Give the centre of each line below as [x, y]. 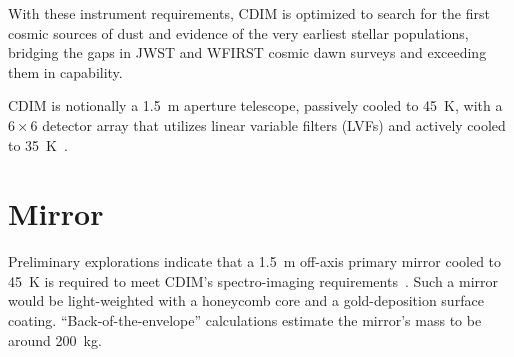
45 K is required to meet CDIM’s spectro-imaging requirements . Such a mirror [253, 280]
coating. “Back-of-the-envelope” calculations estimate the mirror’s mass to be [245, 320]
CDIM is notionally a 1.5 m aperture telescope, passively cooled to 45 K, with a [255, 105]
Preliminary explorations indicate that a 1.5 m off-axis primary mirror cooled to [255, 261]
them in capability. [65, 71]
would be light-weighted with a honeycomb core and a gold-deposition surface [246, 300]
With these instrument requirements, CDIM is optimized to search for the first [249, 13]
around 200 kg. [55, 339]
